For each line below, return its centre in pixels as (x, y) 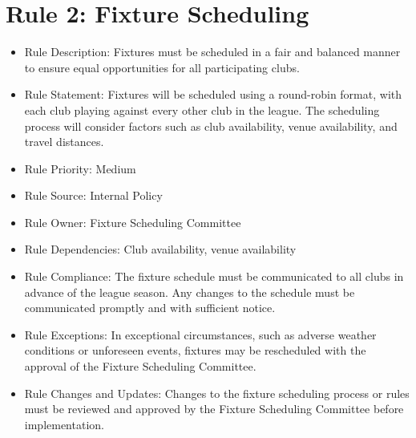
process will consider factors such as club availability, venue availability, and (211, 126)
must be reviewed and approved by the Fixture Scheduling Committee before (214, 409)
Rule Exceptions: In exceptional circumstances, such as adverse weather (200, 334)
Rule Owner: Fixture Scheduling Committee (133, 222)
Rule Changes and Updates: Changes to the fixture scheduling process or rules (217, 393)
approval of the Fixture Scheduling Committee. (140, 366)
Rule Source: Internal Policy (93, 195)
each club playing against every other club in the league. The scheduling (202, 109)
